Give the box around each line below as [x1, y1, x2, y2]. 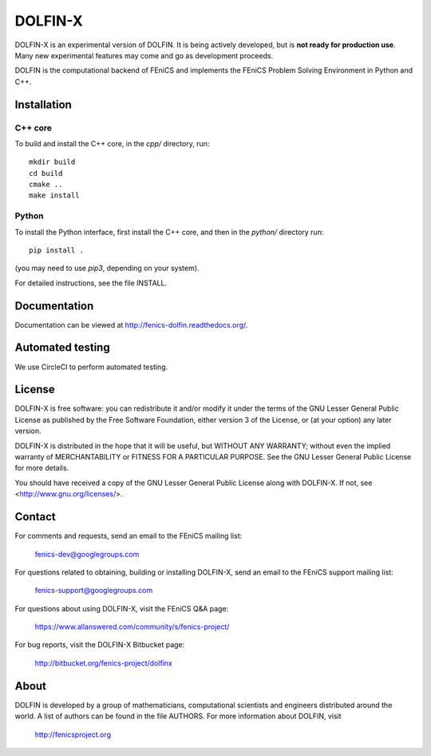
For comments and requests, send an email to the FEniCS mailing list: [14, 531, 243, 541]
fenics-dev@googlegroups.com [34, 549, 140, 559]
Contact [14, 510, 56, 523]
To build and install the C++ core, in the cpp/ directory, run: [14, 138, 210, 148]
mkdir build [29, 157, 76, 167]
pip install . [29, 245, 84, 255]
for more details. [14, 464, 69, 473]
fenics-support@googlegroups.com [34, 586, 153, 595]
